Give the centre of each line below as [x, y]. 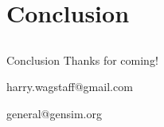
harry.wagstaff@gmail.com [70, 87]
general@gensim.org [54, 113]
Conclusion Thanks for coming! [82, 60]
